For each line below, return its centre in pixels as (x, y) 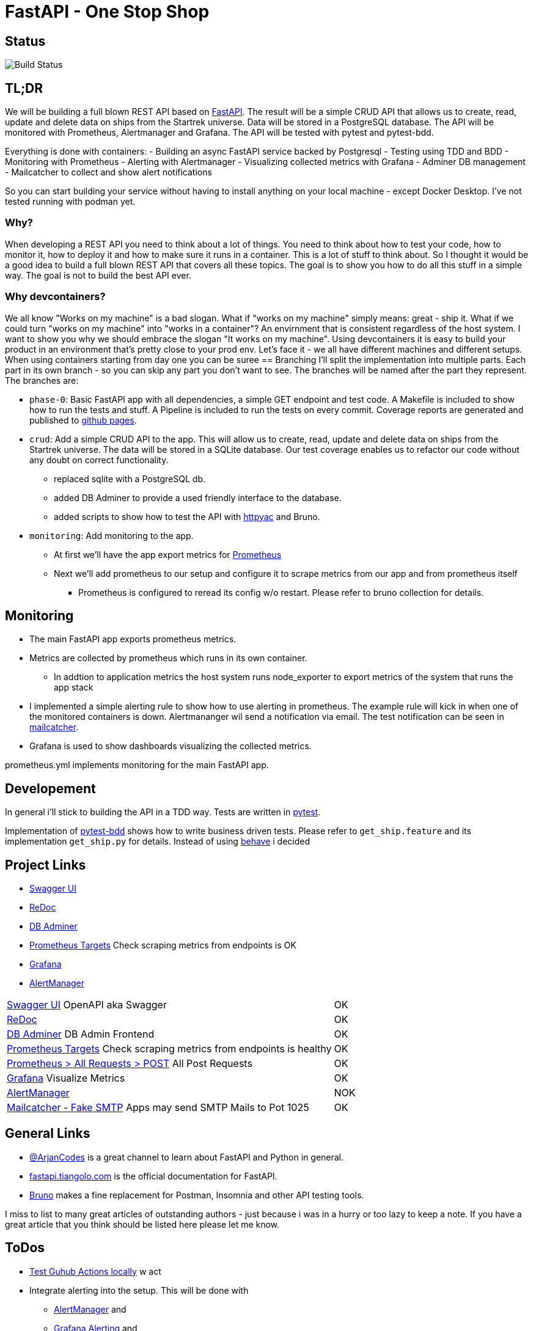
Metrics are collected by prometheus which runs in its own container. (168, 658)
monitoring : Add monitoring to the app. (112, 535)
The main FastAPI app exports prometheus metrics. (133, 639)
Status (25, 41)
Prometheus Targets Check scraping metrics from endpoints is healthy (169, 1049)
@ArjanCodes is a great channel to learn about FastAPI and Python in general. (187, 1157)
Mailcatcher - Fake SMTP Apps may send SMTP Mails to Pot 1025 (158, 1108)
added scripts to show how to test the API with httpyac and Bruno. (187, 516)
